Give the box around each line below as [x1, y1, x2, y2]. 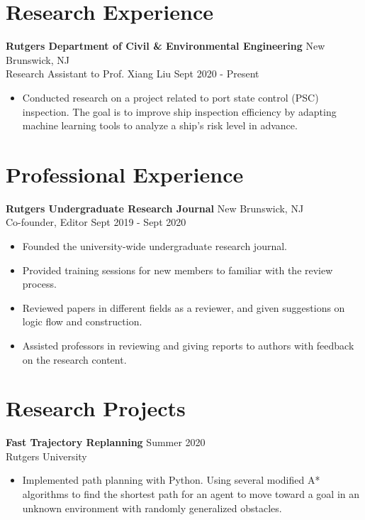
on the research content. [22, 352, 127, 367]
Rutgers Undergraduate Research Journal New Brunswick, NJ [6, 200, 304, 215]
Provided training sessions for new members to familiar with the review [22, 262, 333, 277]
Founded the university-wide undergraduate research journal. [22, 239, 287, 253]
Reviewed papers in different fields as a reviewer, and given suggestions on [22, 300, 345, 315]
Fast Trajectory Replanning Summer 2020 [6, 435, 206, 450]
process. [22, 276, 57, 291]
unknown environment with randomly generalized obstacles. [22, 500, 282, 515]
